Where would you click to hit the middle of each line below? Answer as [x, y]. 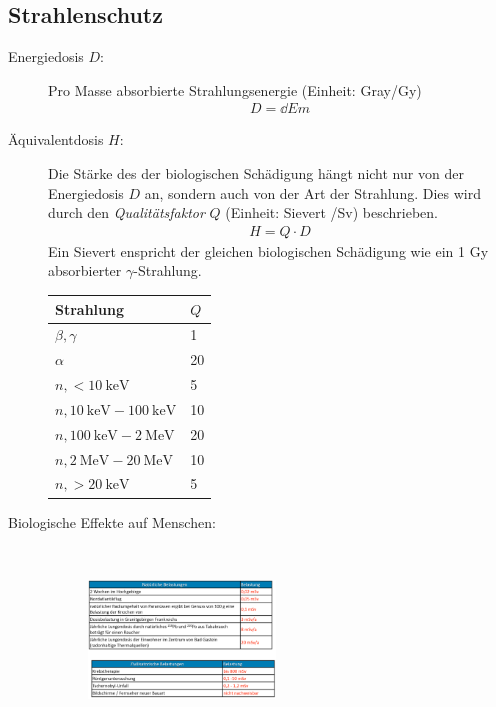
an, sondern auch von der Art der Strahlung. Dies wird [312, 192]
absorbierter [85, 270]
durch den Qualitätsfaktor [126, 212]
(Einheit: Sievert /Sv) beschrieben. [331, 212]
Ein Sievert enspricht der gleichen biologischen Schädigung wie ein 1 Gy [268, 250]
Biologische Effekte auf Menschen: [112, 521]
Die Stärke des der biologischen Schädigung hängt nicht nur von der [256, 173]
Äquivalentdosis [56, 139]
